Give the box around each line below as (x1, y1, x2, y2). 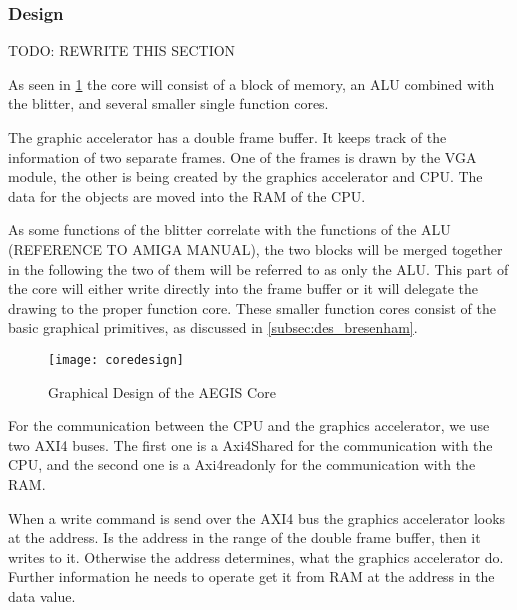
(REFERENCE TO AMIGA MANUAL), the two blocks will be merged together (8, 238, 503, 259)
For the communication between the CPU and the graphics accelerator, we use (8, 415, 490, 436)
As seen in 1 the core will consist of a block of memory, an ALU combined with (8, 73, 495, 94)
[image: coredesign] (48, 352, 185, 367)
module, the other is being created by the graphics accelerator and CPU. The (8, 166, 483, 187)
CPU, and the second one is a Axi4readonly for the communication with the (8, 454, 476, 475)
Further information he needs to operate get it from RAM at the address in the (8, 566, 495, 587)
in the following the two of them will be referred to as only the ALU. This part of (8, 258, 509, 279)
